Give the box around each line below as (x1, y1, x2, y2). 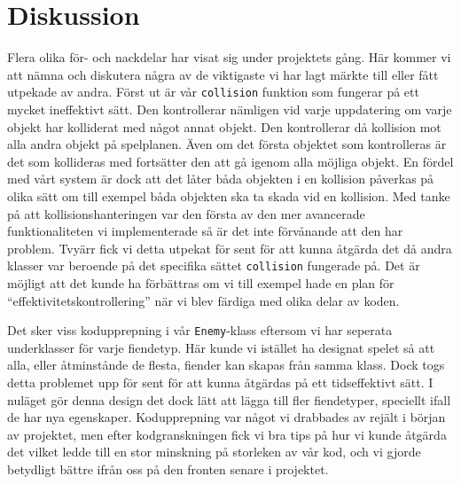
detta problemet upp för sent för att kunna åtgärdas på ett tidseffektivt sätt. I (7, 373, 434, 391)
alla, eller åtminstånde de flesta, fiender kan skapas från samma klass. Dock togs (7, 355, 445, 374)
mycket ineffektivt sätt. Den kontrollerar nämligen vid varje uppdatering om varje (7, 99, 452, 118)
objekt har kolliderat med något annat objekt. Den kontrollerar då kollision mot (7, 117, 441, 136)
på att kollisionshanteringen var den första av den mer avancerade (7, 204, 365, 222)
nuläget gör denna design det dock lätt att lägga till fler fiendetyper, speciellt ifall (7, 390, 451, 409)
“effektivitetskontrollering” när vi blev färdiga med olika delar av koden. (7, 291, 400, 309)
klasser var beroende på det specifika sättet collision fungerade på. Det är (7, 256, 420, 275)
